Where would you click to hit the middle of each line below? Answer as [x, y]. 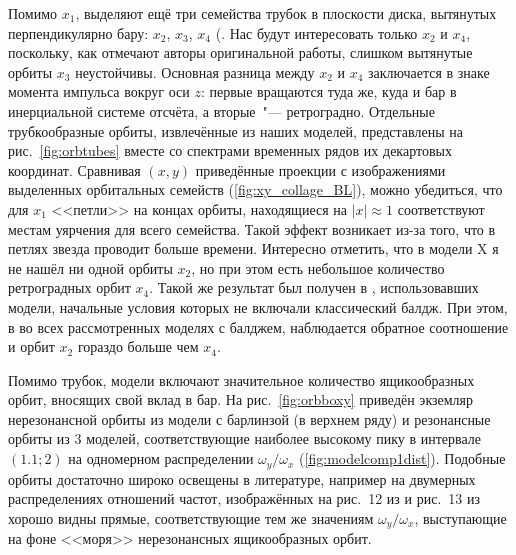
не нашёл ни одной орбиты [90, 267]
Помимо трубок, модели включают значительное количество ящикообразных [241, 379]
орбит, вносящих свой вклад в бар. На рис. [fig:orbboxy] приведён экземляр [241, 399]
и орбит [31, 346]
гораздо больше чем [138, 346]
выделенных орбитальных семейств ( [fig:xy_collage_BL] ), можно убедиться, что [255, 189]
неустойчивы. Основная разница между [195, 71]
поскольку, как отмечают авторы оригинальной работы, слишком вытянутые [240, 52]
